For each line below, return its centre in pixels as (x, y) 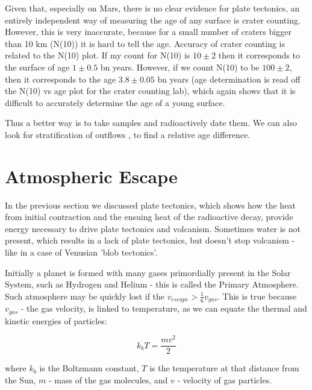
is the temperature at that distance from (224, 368)
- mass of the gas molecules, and (108, 380)
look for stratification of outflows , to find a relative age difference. (128, 134)
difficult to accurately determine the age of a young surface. (115, 102)
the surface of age (37, 67)
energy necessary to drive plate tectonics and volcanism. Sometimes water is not (153, 228)
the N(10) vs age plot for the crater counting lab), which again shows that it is (150, 91)
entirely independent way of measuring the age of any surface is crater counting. (153, 20)
